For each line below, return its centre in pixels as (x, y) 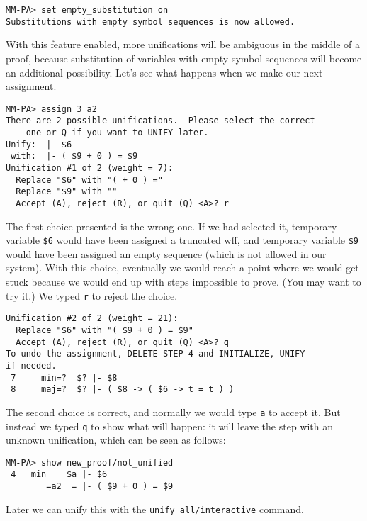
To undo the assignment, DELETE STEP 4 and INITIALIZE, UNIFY (156, 354)
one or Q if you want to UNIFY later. (117, 133)
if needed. (31, 365)
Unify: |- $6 (39, 144)
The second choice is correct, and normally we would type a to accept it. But (173, 411)
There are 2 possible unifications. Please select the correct (160, 121)
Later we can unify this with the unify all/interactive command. (155, 509)
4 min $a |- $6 (59, 475)
